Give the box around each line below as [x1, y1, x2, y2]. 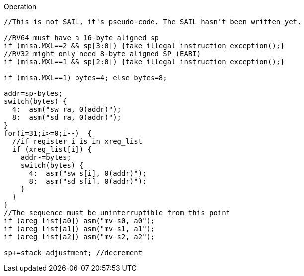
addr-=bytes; [20, 153, 71, 161]
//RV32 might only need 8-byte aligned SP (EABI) [4, 50, 201, 58]
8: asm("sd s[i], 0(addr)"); [29, 177, 147, 185]
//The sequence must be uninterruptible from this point [4, 209, 230, 217]
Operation [4, 2, 37, 11]
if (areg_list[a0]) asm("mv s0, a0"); [4, 217, 155, 225]
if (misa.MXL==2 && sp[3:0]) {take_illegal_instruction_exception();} [4, 42, 285, 50]
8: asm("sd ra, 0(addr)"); [12, 113, 122, 121]
